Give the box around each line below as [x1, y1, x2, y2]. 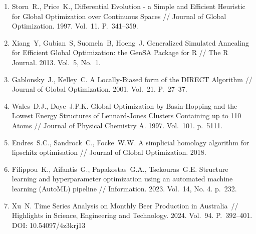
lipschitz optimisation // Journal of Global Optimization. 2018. [12, 147, 206, 157]
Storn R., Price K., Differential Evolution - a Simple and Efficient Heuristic [12, 1, 245, 11]
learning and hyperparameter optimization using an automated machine [12, 173, 233, 184]
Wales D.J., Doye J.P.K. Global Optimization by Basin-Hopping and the [12, 100, 237, 111]
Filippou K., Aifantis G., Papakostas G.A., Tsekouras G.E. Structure [12, 163, 228, 174]
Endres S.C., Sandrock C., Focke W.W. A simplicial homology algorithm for [12, 137, 249, 147]
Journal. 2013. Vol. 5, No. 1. [12, 57, 101, 67]
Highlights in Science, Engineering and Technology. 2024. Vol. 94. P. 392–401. [12, 210, 252, 220]
